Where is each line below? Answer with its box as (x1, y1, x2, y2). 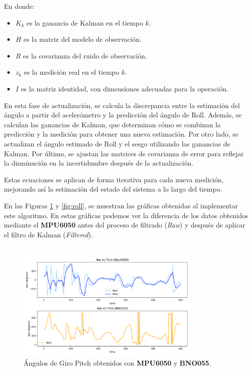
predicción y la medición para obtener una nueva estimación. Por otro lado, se (4, 129, 239, 139)
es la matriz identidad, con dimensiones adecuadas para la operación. (21, 83, 228, 93)
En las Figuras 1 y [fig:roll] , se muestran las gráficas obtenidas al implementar (4, 200, 238, 210)
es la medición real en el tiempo (24, 67, 120, 77)
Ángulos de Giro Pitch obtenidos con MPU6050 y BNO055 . (24, 357, 211, 368)
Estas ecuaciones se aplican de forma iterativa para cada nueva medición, (4, 174, 224, 184)
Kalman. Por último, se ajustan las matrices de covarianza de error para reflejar (4, 148, 244, 158)
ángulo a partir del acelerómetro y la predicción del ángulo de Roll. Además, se (4, 110, 242, 120)
